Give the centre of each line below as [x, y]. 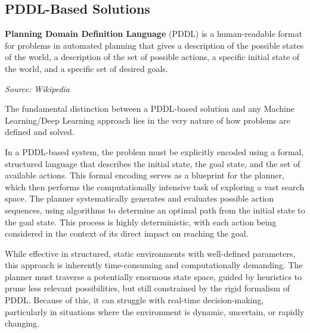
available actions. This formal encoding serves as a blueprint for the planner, [145, 175]
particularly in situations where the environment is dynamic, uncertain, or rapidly [155, 311]
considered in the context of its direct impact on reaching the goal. [127, 233]
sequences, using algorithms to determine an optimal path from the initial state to [155, 210]
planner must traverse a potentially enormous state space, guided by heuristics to [154, 276]
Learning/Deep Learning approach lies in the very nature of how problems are [148, 120]
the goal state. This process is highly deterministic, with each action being [141, 222]
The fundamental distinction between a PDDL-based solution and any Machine [150, 109]
